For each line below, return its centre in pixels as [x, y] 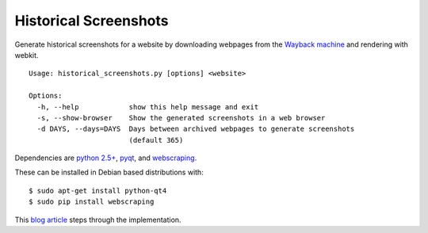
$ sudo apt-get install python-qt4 [98, 191]
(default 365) [156, 140]
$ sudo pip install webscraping [92, 202]
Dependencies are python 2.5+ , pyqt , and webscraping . [106, 158]
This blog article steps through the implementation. [98, 220]
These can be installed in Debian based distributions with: [109, 172]
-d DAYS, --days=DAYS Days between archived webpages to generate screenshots [196, 129]
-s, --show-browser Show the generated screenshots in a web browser [181, 118]
